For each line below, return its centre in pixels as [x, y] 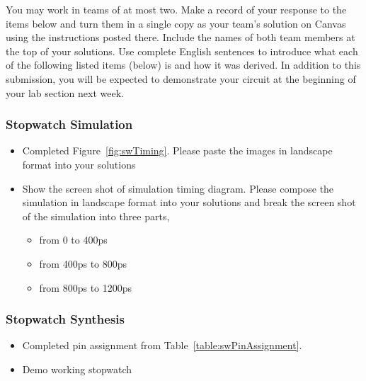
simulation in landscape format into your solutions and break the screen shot [189, 202]
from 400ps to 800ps [83, 263]
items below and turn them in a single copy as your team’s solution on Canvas [176, 23]
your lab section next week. [65, 92]
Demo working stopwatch [77, 369]
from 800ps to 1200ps [86, 287]
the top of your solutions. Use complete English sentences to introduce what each [182, 51]
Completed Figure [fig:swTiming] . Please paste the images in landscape [177, 150]
